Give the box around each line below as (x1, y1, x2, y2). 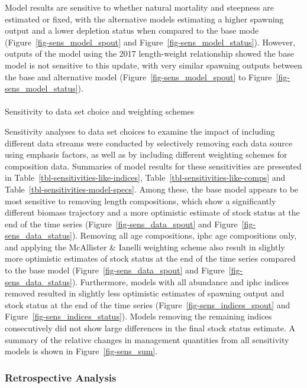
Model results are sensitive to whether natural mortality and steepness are (5, 1, 274, 13)
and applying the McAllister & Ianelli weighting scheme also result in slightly (5, 240, 285, 253)
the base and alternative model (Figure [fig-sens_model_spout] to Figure (5, 70, 272, 83)
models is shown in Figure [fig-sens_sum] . (5, 345, 158, 357)
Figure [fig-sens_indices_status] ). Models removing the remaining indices (5, 310, 272, 322)
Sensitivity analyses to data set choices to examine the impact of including (5, 125, 275, 137)
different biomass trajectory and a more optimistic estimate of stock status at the (5, 206, 300, 219)
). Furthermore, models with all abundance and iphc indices (72, 275, 289, 288)
